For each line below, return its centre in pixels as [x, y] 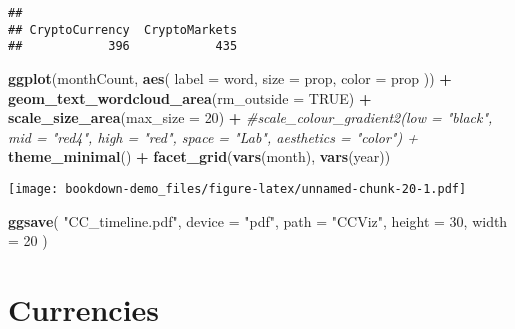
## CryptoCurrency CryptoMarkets [123, 29]
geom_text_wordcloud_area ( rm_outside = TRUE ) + [190, 97]
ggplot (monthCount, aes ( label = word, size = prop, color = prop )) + [230, 77]
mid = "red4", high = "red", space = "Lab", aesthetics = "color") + [213, 136]
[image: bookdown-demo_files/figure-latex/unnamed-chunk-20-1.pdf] [237, 188]
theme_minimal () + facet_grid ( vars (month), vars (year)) [199, 156]
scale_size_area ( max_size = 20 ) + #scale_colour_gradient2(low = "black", [250, 117]
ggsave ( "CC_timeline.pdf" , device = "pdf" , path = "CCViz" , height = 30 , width [258, 220]
